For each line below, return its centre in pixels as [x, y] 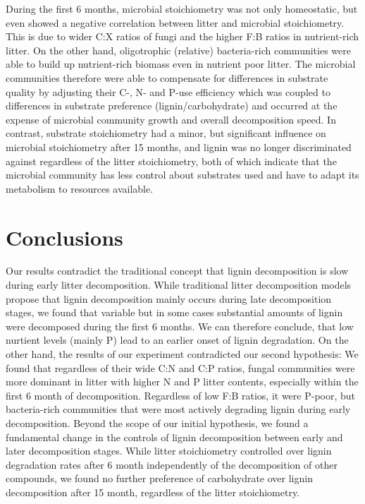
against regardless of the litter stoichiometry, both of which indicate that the [171, 161]
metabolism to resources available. [80, 188]
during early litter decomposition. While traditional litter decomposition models [179, 285]
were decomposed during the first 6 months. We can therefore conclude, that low [180, 326]
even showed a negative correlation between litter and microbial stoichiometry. [175, 22]
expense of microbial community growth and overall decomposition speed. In [171, 119]
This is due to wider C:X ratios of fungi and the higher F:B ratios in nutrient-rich [182, 36]
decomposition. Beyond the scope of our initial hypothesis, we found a [157, 422]
